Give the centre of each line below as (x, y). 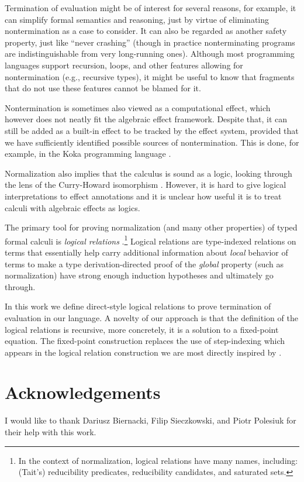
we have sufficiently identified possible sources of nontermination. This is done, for (152, 142)
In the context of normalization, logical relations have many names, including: (158, 460)
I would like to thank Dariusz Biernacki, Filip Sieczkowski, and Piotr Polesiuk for (151, 420)
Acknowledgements (83, 392)
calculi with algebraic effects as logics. (72, 207)
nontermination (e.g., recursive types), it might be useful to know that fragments (150, 76)
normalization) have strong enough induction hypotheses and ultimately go (139, 275)
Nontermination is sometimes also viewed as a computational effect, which (138, 107)
